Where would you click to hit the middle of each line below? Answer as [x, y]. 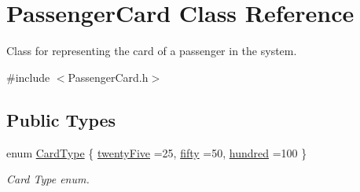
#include [28, 77]
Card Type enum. [48, 179]
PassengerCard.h [108, 77]
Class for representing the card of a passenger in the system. [152, 51]
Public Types [61, 119]
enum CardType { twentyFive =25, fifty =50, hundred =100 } [157, 152]
